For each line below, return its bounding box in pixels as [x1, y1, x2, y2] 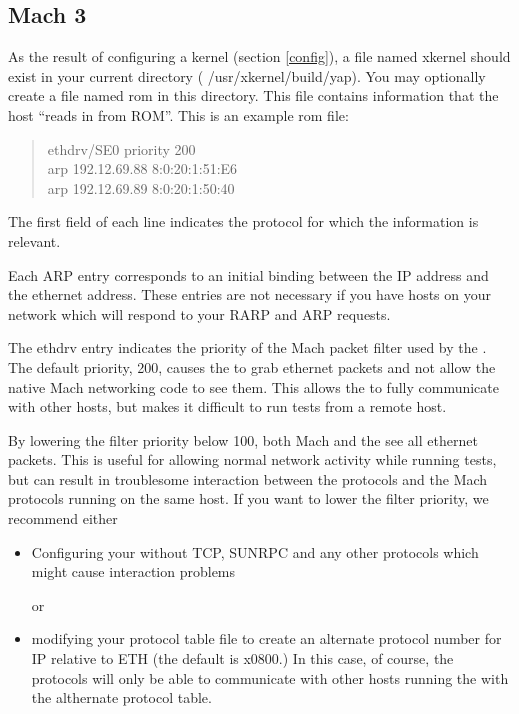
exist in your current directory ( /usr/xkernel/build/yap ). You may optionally [8, 65, 486, 86]
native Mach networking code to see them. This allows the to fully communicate [8, 376, 499, 397]
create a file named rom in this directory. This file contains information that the [8, 85, 499, 106]
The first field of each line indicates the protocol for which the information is [8, 211, 479, 232]
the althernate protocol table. [31, 687, 212, 708]
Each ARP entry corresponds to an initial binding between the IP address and [8, 264, 489, 285]
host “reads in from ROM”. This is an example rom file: [8, 104, 349, 125]
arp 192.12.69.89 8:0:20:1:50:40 [47, 177, 235, 198]
